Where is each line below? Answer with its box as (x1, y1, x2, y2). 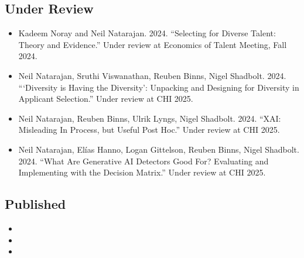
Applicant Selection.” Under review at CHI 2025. (18, 92, 193, 105)
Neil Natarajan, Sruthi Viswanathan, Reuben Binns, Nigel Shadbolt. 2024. (18, 69, 286, 81)
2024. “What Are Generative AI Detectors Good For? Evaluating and (18, 154, 269, 167)
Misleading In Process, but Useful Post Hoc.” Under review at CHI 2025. (18, 123, 280, 136)
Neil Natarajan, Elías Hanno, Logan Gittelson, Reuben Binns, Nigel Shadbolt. (18, 143, 299, 155)
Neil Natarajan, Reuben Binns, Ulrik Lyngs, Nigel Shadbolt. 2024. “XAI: (18, 112, 281, 124)
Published (5, 195, 66, 213)
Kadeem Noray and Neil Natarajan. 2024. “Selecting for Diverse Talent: (18, 27, 276, 39)
